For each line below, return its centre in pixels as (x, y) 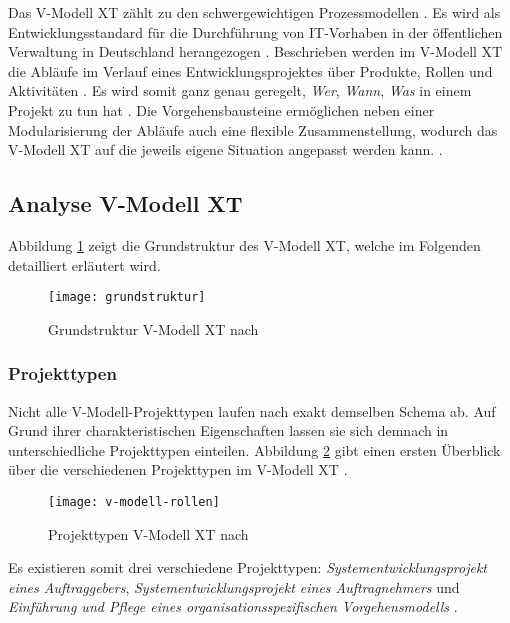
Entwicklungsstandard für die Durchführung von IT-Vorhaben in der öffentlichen (255, 31)
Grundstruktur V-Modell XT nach (153, 328)
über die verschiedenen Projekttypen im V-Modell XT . (178, 469)
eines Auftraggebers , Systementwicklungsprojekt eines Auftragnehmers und (234, 586)
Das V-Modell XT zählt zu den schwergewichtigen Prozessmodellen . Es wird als (254, 12)
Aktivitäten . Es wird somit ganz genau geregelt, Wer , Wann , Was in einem (240, 90)
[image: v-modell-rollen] (134, 501)
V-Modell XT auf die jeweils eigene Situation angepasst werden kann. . (225, 149)
